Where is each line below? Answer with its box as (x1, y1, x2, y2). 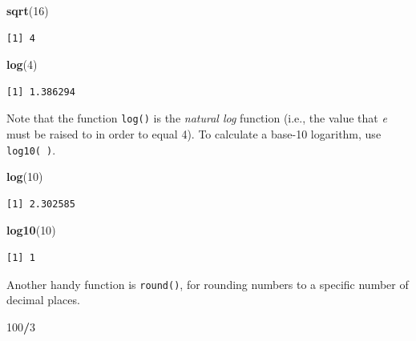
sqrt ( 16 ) (6, 2, 49, 18)
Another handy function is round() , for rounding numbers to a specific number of (6, 275, 409, 292)
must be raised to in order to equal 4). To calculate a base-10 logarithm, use (6, 126, 382, 142)
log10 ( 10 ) (6, 222, 56, 239)
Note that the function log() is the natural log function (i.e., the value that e (6, 110, 387, 126)
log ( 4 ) (6, 56, 38, 73)
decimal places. (6, 291, 80, 308)
